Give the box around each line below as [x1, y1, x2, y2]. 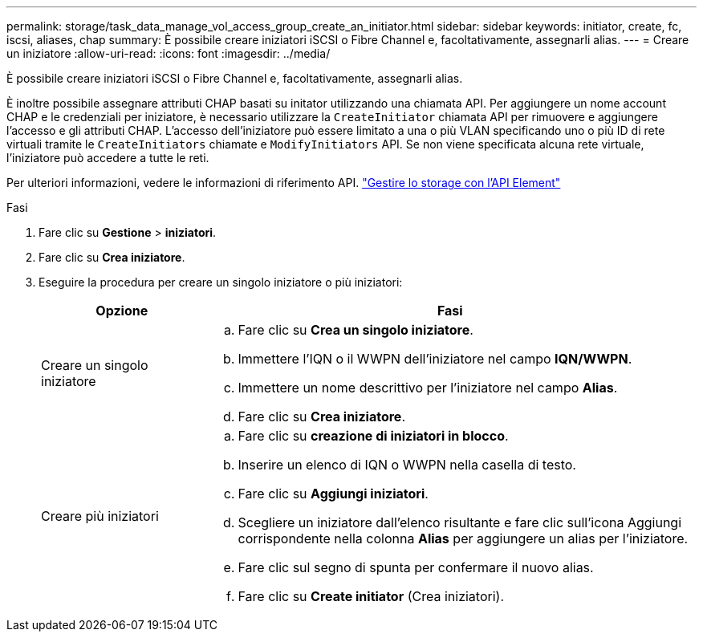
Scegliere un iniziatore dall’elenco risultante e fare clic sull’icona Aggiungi [238, 514, 682, 530]
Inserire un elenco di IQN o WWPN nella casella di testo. [238, 457, 576, 473]
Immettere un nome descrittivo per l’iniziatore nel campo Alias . [238, 380, 618, 396]
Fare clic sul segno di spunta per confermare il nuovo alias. [238, 559, 594, 575]
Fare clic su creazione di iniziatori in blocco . [238, 428, 509, 444]
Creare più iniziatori [41, 508, 159, 524]
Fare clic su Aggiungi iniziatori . [238, 486, 429, 502]
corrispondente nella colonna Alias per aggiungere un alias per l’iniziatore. [238, 530, 689, 547]
